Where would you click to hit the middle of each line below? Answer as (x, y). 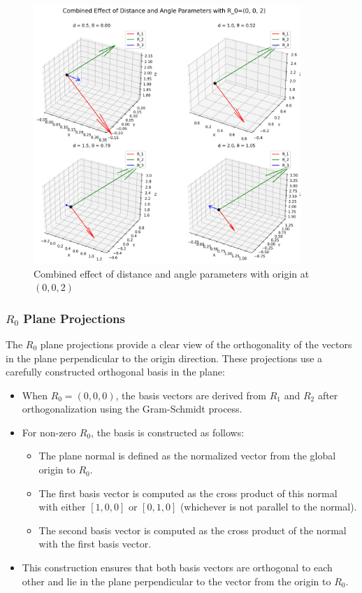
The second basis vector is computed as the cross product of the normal (193, 530)
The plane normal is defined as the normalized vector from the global (187, 456)
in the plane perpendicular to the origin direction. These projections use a (164, 358)
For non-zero (49, 432)
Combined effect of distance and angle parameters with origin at (172, 273)
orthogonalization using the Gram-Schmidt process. (132, 409)
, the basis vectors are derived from (191, 395)
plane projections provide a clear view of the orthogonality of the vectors (196, 344)
